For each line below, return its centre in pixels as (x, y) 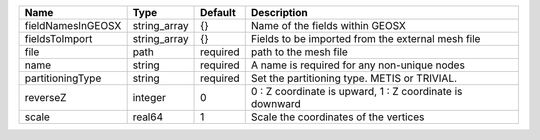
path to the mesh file (299, 52)
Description (279, 12)
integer (149, 97)
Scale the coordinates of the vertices (337, 117)
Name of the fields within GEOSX (328, 25)
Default (218, 12)
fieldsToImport (58, 38)
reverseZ (45, 97)
